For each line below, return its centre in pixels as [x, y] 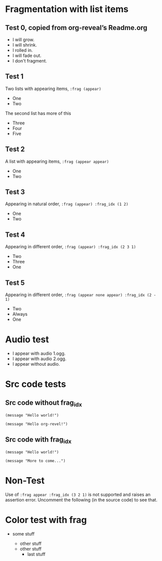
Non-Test [25, 481]
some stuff [23, 534]
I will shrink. [25, 45]
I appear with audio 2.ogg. [39, 359]
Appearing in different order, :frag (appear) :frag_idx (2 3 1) [71, 247]
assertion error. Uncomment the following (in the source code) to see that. [81, 500]
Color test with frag [46, 520]
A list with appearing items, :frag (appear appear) [57, 161]
